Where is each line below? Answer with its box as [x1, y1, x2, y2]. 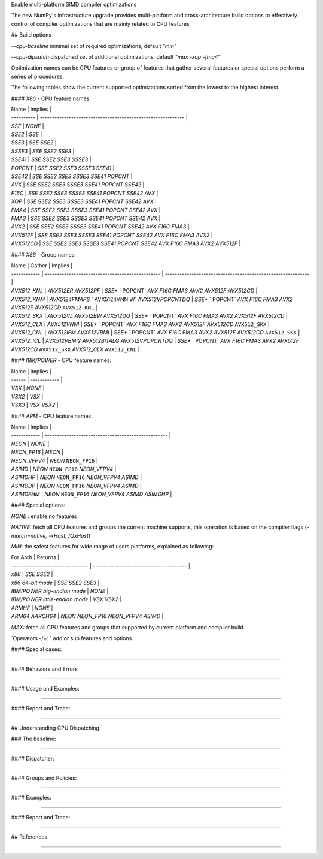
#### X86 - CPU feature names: [11, 95, 91, 102]
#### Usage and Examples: [11, 685, 80, 692]
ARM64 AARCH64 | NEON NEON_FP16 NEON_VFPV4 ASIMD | [11, 613, 164, 620]
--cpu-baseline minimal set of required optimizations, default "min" [11, 42, 176, 49]
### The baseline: [11, 735, 56, 743]
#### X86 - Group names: [11, 251, 76, 258]
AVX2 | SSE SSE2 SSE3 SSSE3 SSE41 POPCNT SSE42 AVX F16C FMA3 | [11, 223, 190, 230]
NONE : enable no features [11, 513, 77, 520]
